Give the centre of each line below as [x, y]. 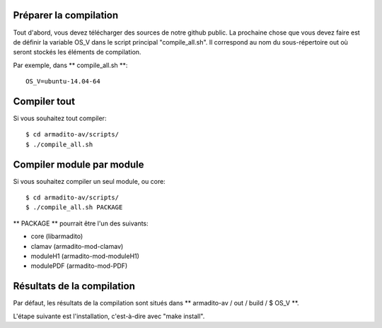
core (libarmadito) [57, 236]
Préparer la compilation [66, 15]
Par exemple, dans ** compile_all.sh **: [70, 65]
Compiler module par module [79, 164]
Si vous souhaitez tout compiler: [60, 118]
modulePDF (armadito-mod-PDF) [79, 266]
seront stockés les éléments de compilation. [77, 52]
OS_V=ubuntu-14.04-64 [63, 82]
